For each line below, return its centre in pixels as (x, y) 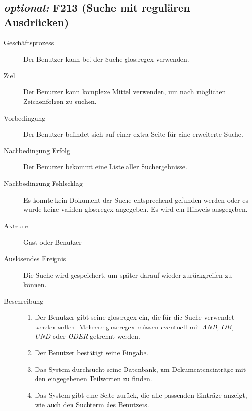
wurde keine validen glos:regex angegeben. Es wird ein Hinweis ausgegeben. (135, 209)
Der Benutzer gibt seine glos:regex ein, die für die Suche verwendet (135, 317)
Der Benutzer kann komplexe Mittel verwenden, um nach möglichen (125, 92)
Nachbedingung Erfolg (37, 150)
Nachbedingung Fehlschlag (43, 183)
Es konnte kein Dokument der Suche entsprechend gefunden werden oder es (136, 199)
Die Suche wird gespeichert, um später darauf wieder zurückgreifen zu (128, 275)
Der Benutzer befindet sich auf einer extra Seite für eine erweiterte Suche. (133, 134)
